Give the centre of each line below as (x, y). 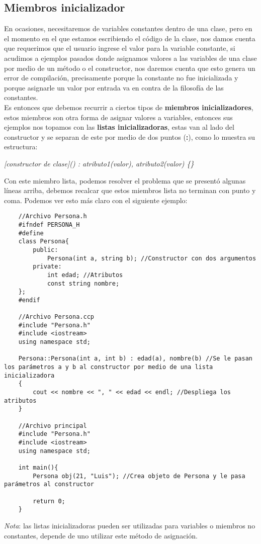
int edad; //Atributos (85, 275)
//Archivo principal (53, 426)
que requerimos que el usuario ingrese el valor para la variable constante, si (120, 48)
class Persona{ (43, 242)
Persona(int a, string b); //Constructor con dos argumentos (152, 258)
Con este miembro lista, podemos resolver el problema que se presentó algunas (125, 180)
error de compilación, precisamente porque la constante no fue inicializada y (121, 78)
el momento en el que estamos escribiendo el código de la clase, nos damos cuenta (130, 38)
